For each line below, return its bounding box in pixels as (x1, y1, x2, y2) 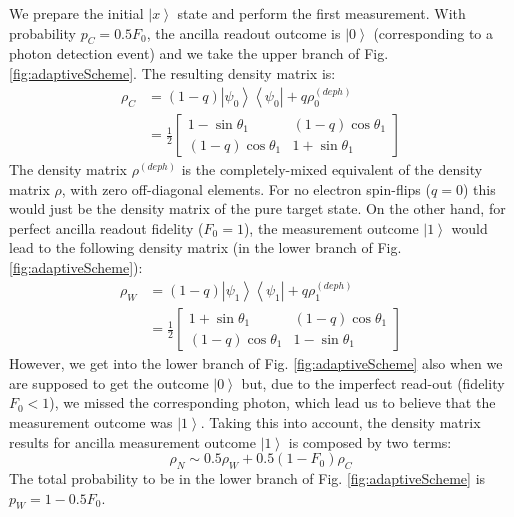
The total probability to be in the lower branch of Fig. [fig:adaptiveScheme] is (9, 467, 486, 488)
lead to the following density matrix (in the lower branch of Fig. (9, 237, 402, 258)
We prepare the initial (9, 3, 144, 23)
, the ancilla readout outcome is (146, 22, 341, 43)
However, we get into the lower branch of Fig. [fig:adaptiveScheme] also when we (9, 353, 503, 374)
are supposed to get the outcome (9, 372, 209, 393)
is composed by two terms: (288, 431, 452, 452)
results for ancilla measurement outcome (9, 431, 256, 452)
